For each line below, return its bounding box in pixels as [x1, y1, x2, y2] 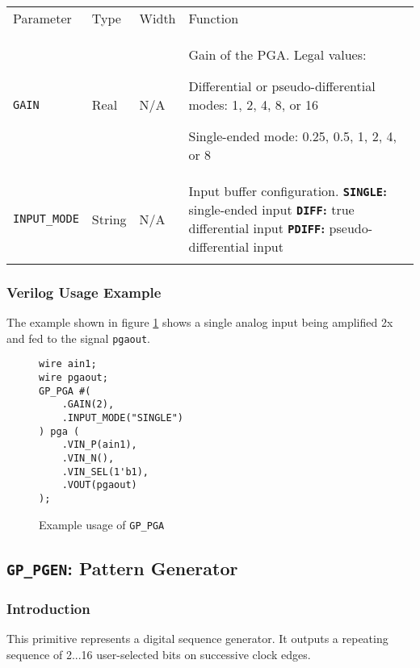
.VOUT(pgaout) [61, 479, 137, 491]
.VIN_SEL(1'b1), [61, 466, 149, 478]
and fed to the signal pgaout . [6, 329, 150, 346]
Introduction [6, 598, 90, 618]
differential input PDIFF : [188, 219, 325, 237]
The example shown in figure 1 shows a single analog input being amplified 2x [6, 314, 393, 331]
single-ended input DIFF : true [188, 200, 355, 219]
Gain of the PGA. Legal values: [188, 45, 367, 64]
